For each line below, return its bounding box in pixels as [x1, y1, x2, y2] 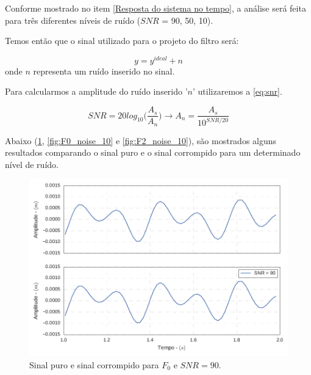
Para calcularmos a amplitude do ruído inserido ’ [5, 85, 188, 98]
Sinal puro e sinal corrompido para [29, 358, 159, 371]
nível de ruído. [5, 158, 59, 170]
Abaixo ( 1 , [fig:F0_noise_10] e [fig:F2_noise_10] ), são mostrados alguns [5, 134, 277, 147]
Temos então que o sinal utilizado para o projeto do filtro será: [5, 34, 239, 47]
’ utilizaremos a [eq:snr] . [193, 85, 282, 98]
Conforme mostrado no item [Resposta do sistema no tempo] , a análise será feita [5, 2, 306, 14]
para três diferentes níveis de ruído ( [5, 13, 141, 26]
